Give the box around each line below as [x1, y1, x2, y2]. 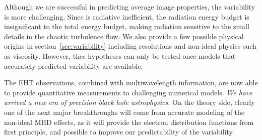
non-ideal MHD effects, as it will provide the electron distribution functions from [4, 116, 254, 127]
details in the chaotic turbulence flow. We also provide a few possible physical [4, 31, 244, 41]
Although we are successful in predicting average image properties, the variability [4, 2, 255, 12]
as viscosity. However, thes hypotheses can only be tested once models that [4, 50, 236, 61]
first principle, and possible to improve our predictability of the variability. [4, 126, 234, 137]
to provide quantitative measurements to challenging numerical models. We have [4, 87, 252, 97]
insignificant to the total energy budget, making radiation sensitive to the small [4, 21, 249, 32]
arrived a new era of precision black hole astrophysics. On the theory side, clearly [4, 97, 255, 107]
